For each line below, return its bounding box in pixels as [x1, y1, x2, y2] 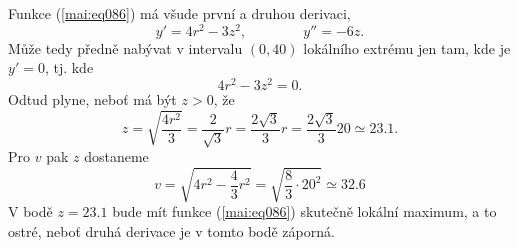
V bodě [8, 201, 53, 222]
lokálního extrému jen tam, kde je [303, 37, 511, 58]
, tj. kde [44, 57, 94, 78]
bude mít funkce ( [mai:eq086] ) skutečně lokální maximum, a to [112, 201, 497, 222]
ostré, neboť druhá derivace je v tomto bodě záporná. [8, 220, 335, 241]
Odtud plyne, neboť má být [8, 88, 177, 109]
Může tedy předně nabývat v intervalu [8, 37, 243, 58]
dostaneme [84, 146, 149, 167]
